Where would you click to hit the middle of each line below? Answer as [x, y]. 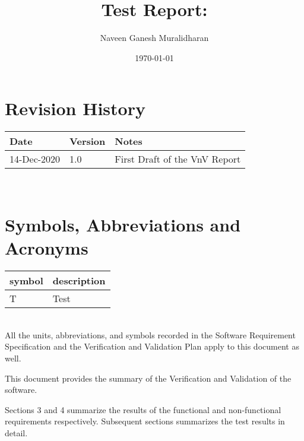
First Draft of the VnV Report [178, 159]
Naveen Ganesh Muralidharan [154, 38]
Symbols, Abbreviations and [123, 225]
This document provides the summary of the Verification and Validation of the [148, 378]
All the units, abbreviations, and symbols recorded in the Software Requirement [150, 334]
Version [88, 141]
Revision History [75, 108]
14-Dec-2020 [35, 159]
